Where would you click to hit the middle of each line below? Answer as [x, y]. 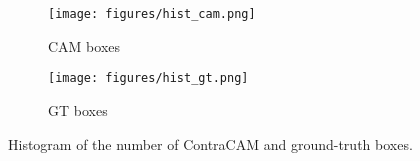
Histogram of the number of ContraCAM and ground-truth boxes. [210, 143]
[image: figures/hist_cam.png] [152, 14]
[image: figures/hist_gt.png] [148, 78]
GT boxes [78, 109]
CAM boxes [84, 45]
